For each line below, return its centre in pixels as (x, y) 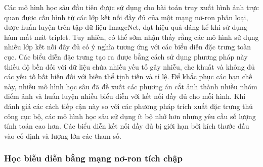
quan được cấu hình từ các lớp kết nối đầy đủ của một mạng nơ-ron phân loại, (126, 17)
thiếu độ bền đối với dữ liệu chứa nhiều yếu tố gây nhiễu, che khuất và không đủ (129, 66)
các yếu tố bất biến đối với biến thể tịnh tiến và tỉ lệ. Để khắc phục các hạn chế (128, 76)
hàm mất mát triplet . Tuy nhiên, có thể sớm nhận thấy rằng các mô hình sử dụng (131, 37)
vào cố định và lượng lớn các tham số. (63, 135)
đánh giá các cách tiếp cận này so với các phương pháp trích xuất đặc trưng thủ (128, 106)
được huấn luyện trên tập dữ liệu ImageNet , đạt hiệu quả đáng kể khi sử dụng (126, 27)
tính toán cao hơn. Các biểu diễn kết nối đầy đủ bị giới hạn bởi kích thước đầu (127, 126)
